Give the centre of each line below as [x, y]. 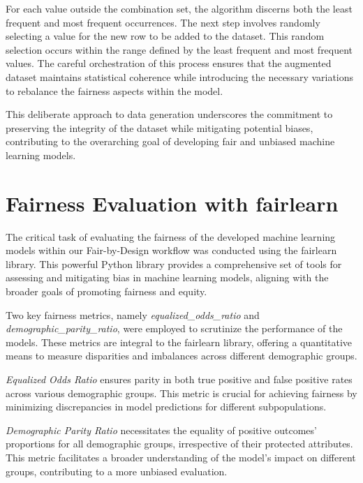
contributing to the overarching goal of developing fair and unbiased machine [170, 141]
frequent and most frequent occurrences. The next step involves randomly [163, 22]
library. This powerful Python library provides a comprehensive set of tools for [174, 263]
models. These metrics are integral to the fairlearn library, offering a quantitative [179, 342]
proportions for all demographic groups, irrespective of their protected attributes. [179, 444]
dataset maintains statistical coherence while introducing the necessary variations [180, 76]
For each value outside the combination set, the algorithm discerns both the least [179, 8]
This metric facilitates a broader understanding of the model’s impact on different [181, 457]
